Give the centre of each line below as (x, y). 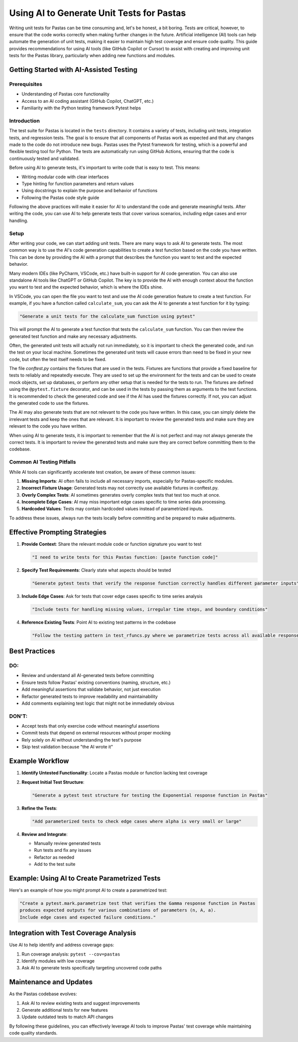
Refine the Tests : (39, 808)
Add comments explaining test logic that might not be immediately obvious (98, 703)
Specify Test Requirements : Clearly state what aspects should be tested (96, 570)
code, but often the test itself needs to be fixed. (58, 359)
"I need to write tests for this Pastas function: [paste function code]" (125, 557)
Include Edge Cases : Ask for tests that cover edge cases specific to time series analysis (112, 596)
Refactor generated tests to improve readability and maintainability (90, 696)
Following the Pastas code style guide (60, 197)
